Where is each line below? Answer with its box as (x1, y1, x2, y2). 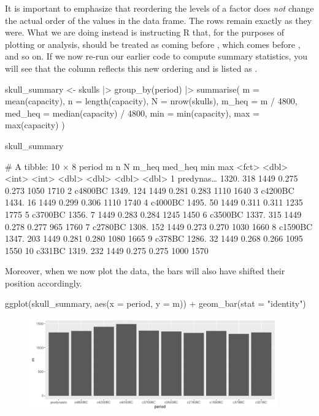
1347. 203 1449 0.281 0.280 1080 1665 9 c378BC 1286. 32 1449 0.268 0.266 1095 (5, 232, 303, 245)
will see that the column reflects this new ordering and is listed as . (5, 61, 258, 74)
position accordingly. (5, 276, 82, 289)
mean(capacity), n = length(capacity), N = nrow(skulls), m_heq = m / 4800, (5, 94, 298, 107)
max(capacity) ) (5, 118, 65, 131)
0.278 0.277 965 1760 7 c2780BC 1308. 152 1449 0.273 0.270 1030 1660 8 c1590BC (5, 220, 313, 233)
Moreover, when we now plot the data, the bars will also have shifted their (5, 264, 285, 277)
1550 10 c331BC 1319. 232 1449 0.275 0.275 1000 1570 (5, 244, 209, 256)
